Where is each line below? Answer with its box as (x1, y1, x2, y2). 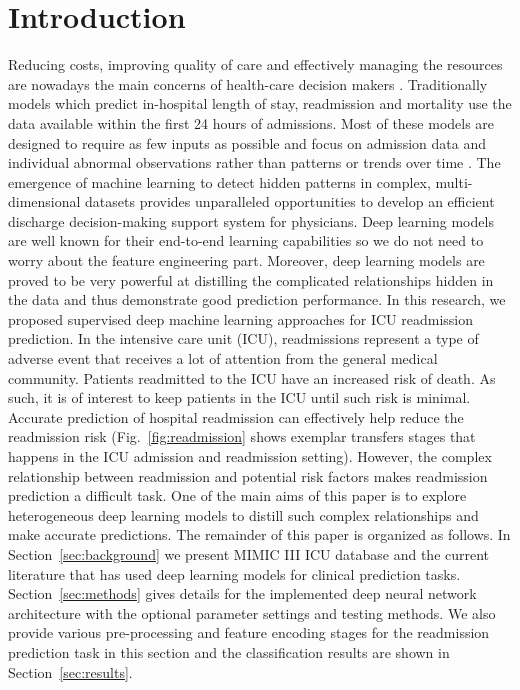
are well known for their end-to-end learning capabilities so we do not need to (8, 230, 484, 251)
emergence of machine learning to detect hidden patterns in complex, (8, 171, 431, 192)
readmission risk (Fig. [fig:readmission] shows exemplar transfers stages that (8, 426, 476, 447)
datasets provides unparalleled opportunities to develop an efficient (85, 191, 495, 212)
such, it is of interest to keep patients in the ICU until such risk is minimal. (8, 387, 471, 408)
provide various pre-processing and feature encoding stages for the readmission (8, 622, 490, 643)
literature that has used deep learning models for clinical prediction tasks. (8, 563, 461, 584)
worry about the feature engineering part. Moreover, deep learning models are (8, 250, 485, 271)
